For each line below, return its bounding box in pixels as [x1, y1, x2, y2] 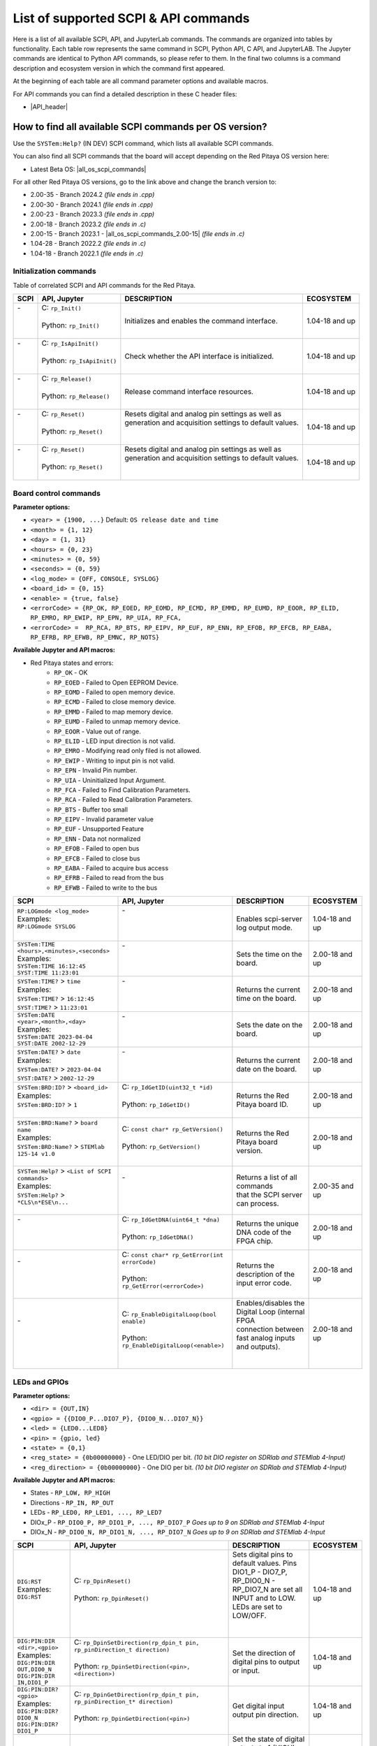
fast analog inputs [236, 1333, 295, 1343]
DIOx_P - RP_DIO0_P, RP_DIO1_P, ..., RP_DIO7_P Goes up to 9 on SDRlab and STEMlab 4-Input [30, 1518, 325, 1526]
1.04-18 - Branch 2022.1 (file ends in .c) [30, 249, 143, 258]
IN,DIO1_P [17, 1679, 49, 1687]
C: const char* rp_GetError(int [121, 1250, 223, 1260]
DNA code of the [236, 1228, 292, 1238]
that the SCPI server [236, 1190, 303, 1200]
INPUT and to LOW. [232, 1593, 296, 1603]
